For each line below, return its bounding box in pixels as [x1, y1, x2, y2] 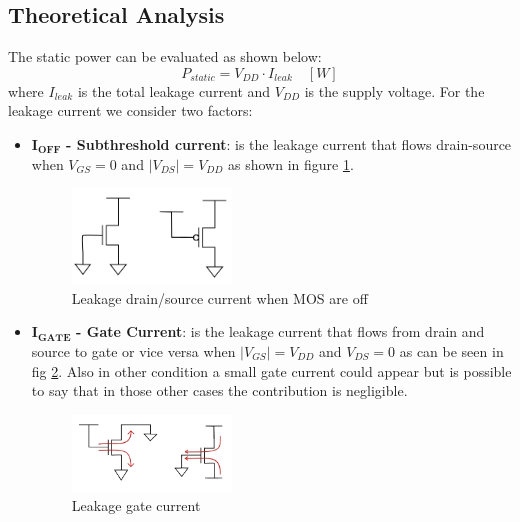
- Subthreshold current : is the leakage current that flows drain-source [66, 133, 512, 154]
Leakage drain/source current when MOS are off [71, 287, 368, 308]
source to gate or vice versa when [31, 341, 236, 361]
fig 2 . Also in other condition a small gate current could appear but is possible [31, 360, 512, 381]
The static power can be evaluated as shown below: [8, 46, 322, 67]
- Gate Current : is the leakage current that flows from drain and [76, 321, 485, 342]
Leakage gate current [71, 495, 201, 516]
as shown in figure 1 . [227, 153, 354, 174]
